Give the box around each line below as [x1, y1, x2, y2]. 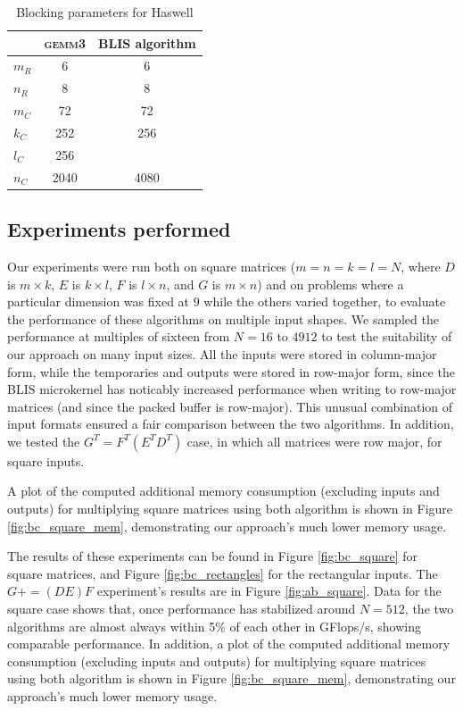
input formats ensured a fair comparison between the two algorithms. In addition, [7, 414, 454, 433]
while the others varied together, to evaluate [203, 292, 446, 311]
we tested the [7, 431, 80, 450]
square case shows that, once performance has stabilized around [7, 599, 356, 618]
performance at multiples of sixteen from [7, 327, 230, 346]
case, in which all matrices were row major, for [186, 431, 442, 450]
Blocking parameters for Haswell [16, 3, 194, 21]
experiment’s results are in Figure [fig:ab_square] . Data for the [96, 581, 442, 600]
